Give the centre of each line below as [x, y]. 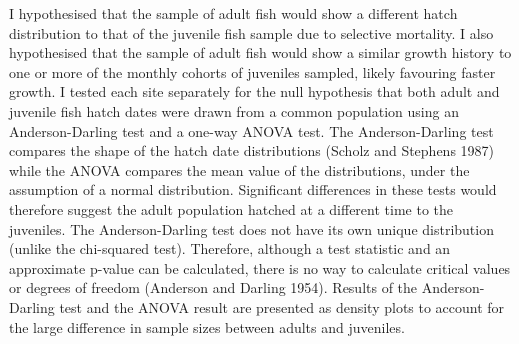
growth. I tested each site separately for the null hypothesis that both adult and [254, 91]
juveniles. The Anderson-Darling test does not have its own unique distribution [251, 228]
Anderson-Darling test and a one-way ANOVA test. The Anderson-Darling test [251, 130]
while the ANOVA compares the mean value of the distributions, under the [239, 169]
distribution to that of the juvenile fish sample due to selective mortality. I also [251, 32]
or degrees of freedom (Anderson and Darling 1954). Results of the [213, 287]
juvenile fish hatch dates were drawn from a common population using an [234, 110]
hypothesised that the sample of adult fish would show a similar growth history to [260, 52]
